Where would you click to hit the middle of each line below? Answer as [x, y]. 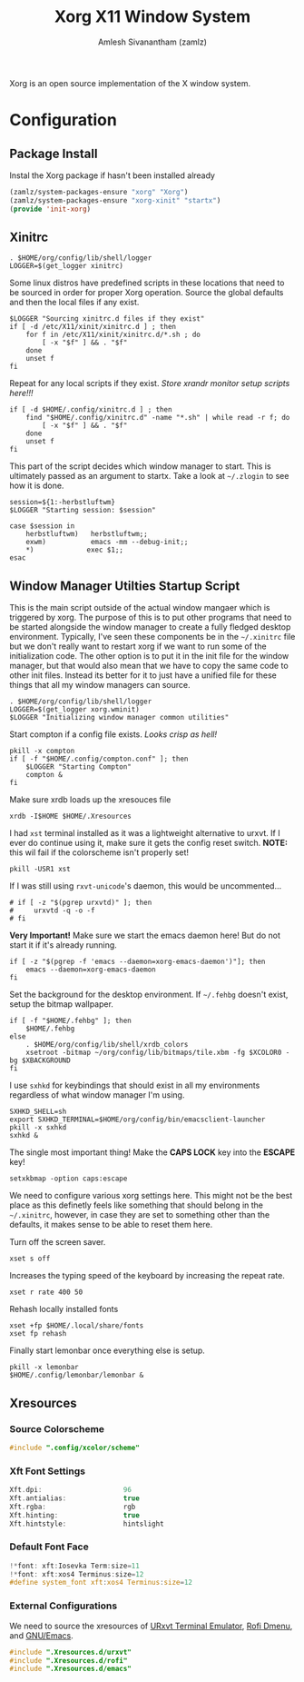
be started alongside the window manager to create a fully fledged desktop [150, 627]
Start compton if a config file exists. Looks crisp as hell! [113, 734]
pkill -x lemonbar [44, 1368]
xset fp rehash [38, 1334]
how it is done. [37, 486]
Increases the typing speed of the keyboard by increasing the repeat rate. [147, 1276]
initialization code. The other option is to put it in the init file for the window [149, 656]
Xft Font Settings [48, 1471]
